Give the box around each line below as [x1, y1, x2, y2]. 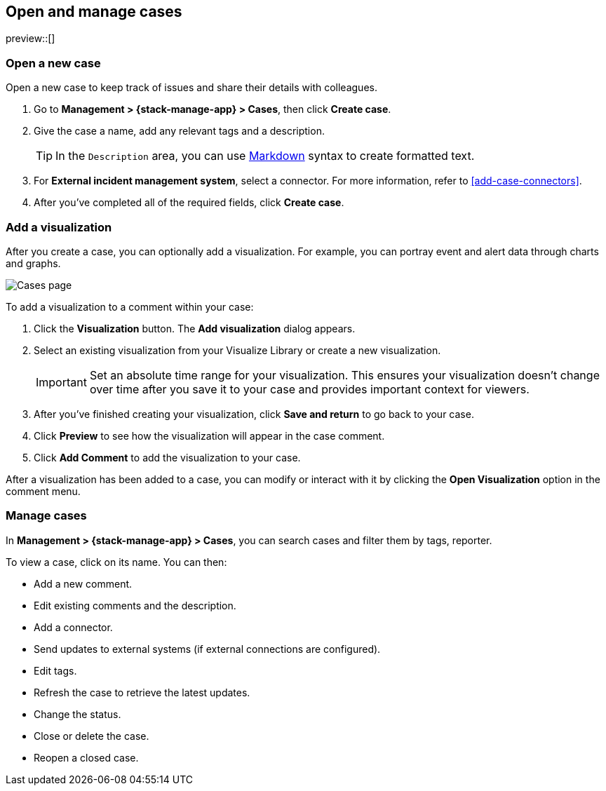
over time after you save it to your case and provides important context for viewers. [89, 381, 530, 396]
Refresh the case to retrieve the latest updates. [34, 686, 250, 698]
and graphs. [6, 257, 61, 269]
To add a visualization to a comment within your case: [6, 300, 254, 313]
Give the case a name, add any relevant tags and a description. [34, 125, 325, 137]
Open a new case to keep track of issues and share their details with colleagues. [6, 81, 377, 94]
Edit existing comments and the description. [34, 599, 236, 611]
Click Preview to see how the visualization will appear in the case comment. [34, 429, 385, 442]
